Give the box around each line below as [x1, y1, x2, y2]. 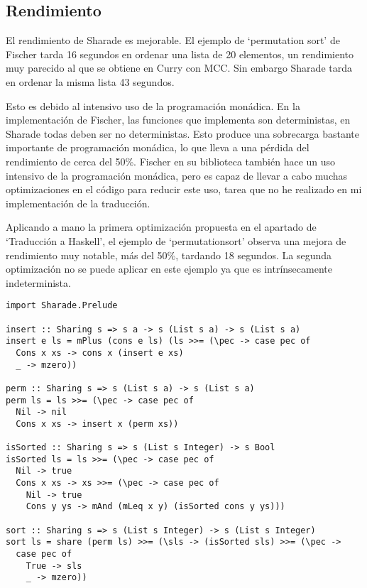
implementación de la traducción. [6, 195, 150, 210]
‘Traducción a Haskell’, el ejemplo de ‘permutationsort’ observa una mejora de [6, 233, 346, 248]
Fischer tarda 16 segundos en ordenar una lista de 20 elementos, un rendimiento [6, 46, 354, 61]
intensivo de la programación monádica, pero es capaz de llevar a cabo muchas [6, 168, 348, 183]
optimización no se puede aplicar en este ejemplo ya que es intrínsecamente [6, 261, 332, 276]
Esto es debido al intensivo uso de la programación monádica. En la [6, 98, 300, 113]
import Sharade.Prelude [6, 300, 118, 311]
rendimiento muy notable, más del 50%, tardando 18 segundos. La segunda [6, 247, 332, 262]
